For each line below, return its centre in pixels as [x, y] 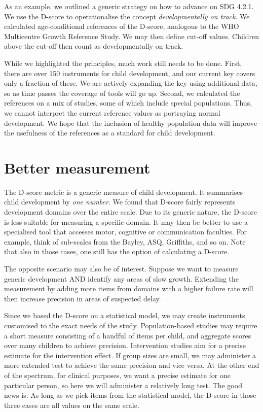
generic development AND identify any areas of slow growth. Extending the [122, 278]
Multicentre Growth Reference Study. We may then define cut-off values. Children [131, 36]
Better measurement [77, 167]
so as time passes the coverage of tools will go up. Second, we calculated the [122, 93]
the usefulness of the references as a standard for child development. [110, 133]
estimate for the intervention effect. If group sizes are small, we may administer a [130, 355]
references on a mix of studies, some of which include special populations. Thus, [128, 103]
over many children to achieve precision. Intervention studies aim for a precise [125, 345]
